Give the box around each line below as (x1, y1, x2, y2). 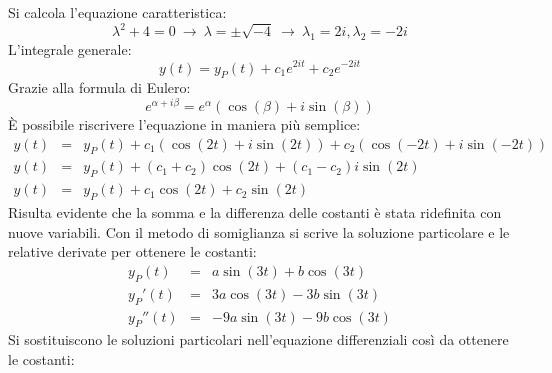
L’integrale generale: (8, 38, 132, 59)
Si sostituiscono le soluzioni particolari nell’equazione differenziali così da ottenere (8, 329, 509, 350)
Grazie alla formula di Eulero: (8, 77, 191, 98)
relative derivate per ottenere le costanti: (8, 241, 257, 262)
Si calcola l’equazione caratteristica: (8, 2, 227, 22)
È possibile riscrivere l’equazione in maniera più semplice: (8, 114, 361, 135)
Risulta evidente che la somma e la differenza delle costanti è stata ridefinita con (8, 202, 502, 223)
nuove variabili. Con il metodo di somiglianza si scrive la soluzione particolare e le (8, 221, 510, 242)
